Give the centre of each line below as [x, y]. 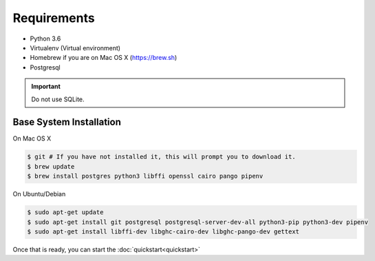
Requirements [54, 18]
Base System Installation [67, 122]
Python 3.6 [45, 39]
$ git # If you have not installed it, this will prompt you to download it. [161, 157]
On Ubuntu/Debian [39, 194]
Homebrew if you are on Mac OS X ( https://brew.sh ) [104, 58]
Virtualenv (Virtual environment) [75, 48]
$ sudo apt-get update [65, 212]
